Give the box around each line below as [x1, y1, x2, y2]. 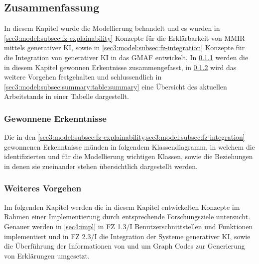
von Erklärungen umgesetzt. [4, 250, 90, 261]
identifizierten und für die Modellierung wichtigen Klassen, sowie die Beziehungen [4, 151, 253, 162]
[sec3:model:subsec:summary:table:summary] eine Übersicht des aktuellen [4, 81, 227, 91]
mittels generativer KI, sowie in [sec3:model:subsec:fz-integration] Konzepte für [4, 42, 245, 53]
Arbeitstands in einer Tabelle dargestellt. [4, 91, 129, 101]
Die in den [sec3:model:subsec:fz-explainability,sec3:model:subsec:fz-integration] [4, 132, 245, 142]
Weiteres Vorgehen [4, 182, 82, 194]
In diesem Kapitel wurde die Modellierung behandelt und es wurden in [4, 23, 220, 33]
